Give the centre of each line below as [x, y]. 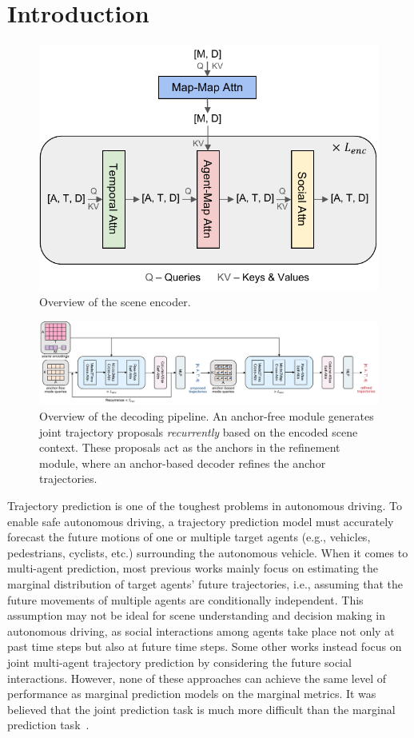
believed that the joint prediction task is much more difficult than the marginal [201, 709]
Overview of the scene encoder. [115, 302]
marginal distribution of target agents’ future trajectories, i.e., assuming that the [205, 583]
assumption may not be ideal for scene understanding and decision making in [196, 615]
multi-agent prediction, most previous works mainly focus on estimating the [193, 568]
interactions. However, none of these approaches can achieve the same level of [197, 678]
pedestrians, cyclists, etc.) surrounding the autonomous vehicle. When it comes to [208, 552]
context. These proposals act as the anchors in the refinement [190, 447]
